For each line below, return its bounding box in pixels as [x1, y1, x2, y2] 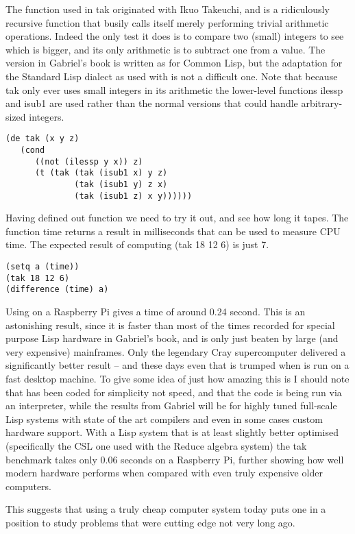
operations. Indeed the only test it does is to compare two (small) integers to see [5, 29, 344, 43]
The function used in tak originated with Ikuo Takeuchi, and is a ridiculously [5, 2, 330, 16]
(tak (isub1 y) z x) [74, 179, 168, 189]
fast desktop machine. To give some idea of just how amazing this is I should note [5, 372, 350, 385]
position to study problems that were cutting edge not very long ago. [5, 515, 295, 529]
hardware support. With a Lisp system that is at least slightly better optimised [5, 425, 339, 439]
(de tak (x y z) [5, 134, 79, 144]
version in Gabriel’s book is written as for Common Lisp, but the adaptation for [5, 56, 343, 70]
